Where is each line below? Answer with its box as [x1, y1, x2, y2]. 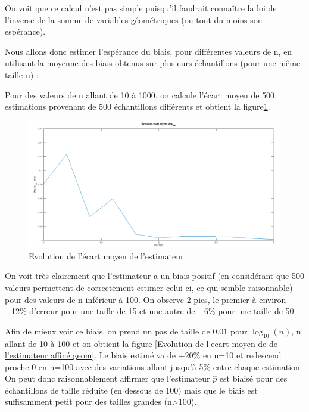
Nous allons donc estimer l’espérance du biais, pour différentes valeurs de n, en [5, 45, 292, 57]
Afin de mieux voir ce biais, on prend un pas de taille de [5, 324, 210, 337]
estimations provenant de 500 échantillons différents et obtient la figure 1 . [5, 100, 270, 113]
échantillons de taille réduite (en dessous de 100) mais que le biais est [5, 383, 258, 396]
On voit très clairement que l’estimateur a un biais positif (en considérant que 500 [5, 269, 304, 282]
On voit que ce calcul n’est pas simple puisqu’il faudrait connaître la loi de [5, 2, 277, 14]
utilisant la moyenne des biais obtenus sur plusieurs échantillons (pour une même [5, 57, 301, 69]
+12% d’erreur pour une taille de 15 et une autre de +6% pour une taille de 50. [5, 305, 296, 317]
